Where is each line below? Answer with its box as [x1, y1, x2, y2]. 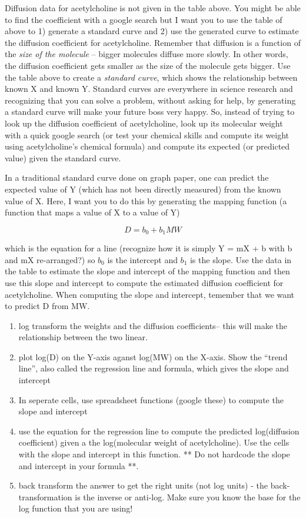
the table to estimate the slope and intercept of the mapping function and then [5, 265, 290, 277]
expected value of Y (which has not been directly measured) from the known [5, 182, 281, 195]
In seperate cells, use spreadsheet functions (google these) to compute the [18, 393, 284, 406]
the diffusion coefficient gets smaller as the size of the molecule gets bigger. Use [5, 59, 291, 71]
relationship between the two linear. [18, 331, 148, 343]
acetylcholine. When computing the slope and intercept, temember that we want [5, 288, 295, 300]
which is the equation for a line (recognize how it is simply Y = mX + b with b [5, 242, 292, 254]
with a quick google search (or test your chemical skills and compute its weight [5, 128, 290, 141]
